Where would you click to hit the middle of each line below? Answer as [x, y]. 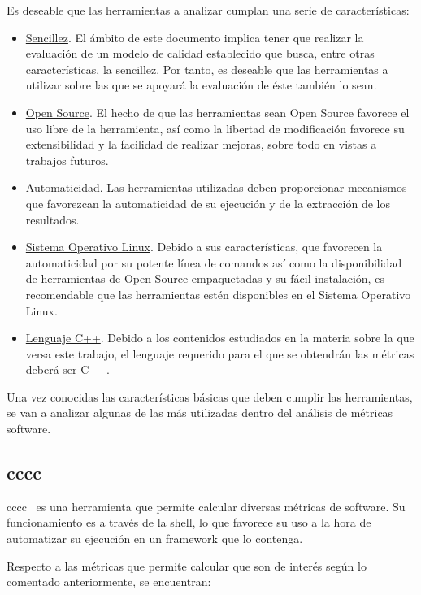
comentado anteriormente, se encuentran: [109, 582]
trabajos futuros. [67, 160]
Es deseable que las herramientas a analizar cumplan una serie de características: [208, 10]
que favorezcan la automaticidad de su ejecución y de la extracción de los [208, 203]
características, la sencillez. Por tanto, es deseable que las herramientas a [207, 69]
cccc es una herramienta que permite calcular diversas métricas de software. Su [206, 506]
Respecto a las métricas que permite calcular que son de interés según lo [187, 565]
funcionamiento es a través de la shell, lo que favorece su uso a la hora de [189, 522]
